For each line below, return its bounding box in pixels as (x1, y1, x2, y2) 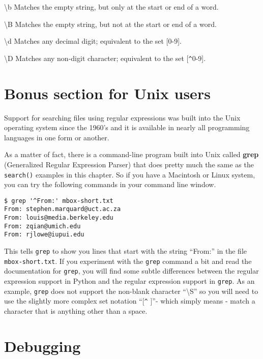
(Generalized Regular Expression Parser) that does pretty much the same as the (4, 159, 254, 169)
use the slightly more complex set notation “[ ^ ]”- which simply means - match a (4, 295, 255, 306)
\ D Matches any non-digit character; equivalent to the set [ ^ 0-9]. (4, 52, 206, 63)
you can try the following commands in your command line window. (4, 179, 216, 190)
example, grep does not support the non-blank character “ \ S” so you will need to (4, 285, 258, 296)
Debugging (4, 335, 81, 356)
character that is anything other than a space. (4, 306, 148, 316)
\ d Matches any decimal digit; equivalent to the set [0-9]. (4, 36, 182, 46)
